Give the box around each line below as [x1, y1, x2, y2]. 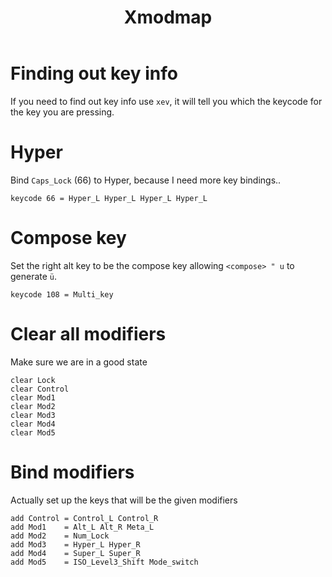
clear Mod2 [10, 401, 56, 411]
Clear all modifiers [10, 323, 167, 345]
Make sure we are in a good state [10, 356, 148, 368]
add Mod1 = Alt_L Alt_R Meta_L [10, 522, 155, 532]
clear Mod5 [10, 427, 56, 438]
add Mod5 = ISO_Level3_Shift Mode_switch [10, 557, 199, 567]
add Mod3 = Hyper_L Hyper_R [10, 539, 141, 550]
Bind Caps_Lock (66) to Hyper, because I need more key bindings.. [10, 174, 282, 186]
